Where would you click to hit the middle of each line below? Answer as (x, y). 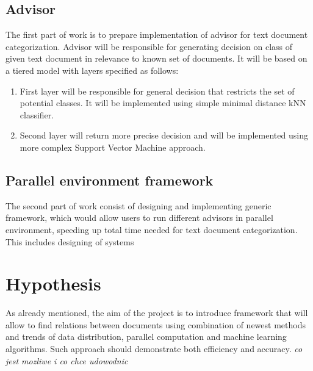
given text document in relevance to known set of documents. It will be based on (156, 58)
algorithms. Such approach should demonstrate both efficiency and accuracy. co (154, 349)
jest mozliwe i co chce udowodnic (67, 360)
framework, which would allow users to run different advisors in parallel (139, 218)
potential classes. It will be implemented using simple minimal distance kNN (163, 103)
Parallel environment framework (110, 180)
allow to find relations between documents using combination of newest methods (156, 324)
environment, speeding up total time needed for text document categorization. (152, 229)
